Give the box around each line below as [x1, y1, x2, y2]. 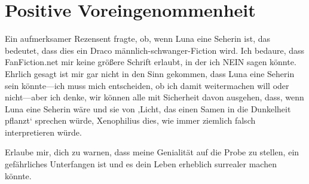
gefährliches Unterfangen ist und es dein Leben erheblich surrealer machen [5, 158, 277, 170]
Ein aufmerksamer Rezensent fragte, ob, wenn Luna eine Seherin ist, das [5, 32, 270, 45]
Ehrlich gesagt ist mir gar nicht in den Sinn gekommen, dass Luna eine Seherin [5, 67, 295, 79]
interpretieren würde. [5, 125, 82, 138]
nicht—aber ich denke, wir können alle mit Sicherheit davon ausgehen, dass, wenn [5, 91, 304, 103]
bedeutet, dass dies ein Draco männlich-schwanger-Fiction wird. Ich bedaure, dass [5, 44, 305, 56]
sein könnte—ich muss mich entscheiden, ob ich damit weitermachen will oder [5, 79, 289, 91]
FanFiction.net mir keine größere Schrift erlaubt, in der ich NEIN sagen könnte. [5, 56, 296, 68]
